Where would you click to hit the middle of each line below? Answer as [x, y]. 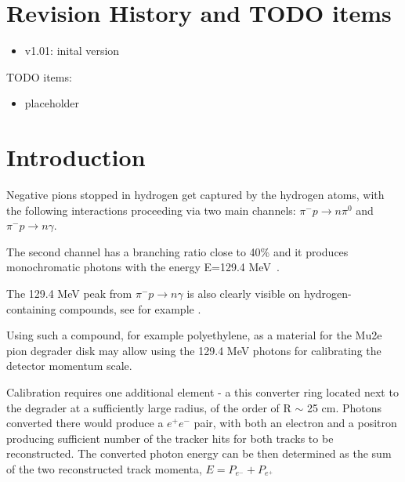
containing [31, 308]
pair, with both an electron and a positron [295, 423]
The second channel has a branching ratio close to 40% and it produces [177, 251]
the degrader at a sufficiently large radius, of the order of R [149, 407]
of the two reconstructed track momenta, [104, 468]
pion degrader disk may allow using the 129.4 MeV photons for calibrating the [194, 350]
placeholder [52, 103]
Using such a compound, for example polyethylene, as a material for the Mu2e [194, 335]
